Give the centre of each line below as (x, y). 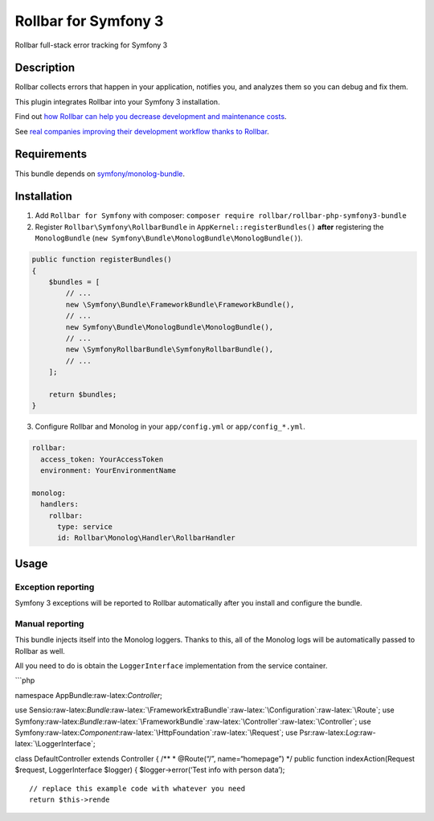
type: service (85, 526)
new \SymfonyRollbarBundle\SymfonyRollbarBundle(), (170, 349)
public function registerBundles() (102, 260)
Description (45, 68)
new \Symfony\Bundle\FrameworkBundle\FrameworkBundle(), (180, 304)
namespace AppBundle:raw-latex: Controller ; (88, 695)
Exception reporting (55, 587)
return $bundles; (83, 394)
